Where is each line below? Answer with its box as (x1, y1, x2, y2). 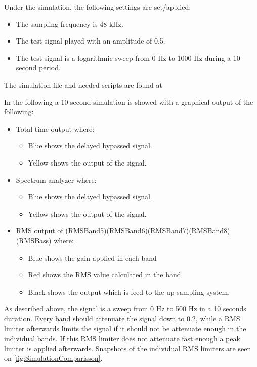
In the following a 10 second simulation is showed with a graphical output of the (4, 96, 253, 107)
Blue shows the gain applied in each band (28, 252, 157, 263)
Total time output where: (16, 123, 95, 134)
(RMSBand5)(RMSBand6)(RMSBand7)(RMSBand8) (65, 225, 230, 236)
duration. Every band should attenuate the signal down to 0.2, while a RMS (4, 313, 240, 323)
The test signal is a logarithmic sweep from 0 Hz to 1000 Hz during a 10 (16, 52, 240, 63)
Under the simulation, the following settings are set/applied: (4, 2, 191, 12)
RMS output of (16, 225, 63, 236)
